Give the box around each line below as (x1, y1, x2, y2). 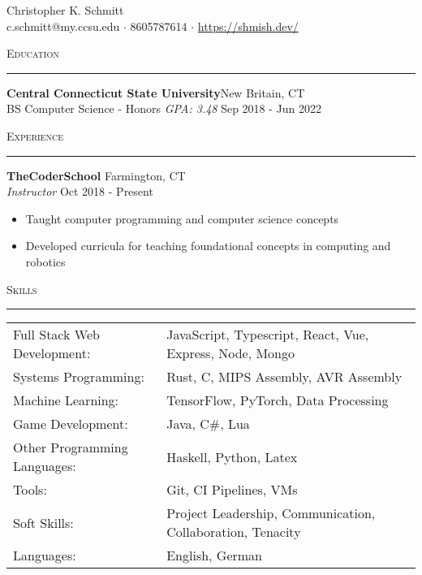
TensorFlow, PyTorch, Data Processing (166, 391, 389, 410)
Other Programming (13, 438, 128, 457)
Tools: (13, 480, 47, 499)
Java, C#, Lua (166, 414, 250, 434)
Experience (6, 127, 63, 144)
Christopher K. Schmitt (6, 2, 124, 18)
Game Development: (13, 414, 128, 434)
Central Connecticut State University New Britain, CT (6, 84, 305, 101)
